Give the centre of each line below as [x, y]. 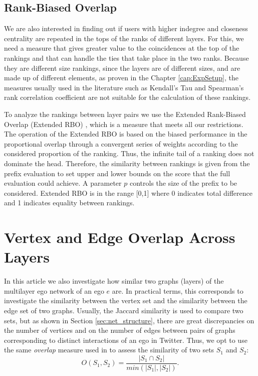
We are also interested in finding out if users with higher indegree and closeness [126, 28]
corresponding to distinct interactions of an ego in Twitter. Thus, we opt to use [126, 340]
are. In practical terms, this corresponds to [178, 290]
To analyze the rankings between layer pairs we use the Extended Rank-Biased [125, 114]
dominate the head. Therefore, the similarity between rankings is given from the [127, 163]
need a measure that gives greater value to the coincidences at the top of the [122, 48]
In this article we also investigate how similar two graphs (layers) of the [114, 281]
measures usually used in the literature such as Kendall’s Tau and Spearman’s [124, 87]
